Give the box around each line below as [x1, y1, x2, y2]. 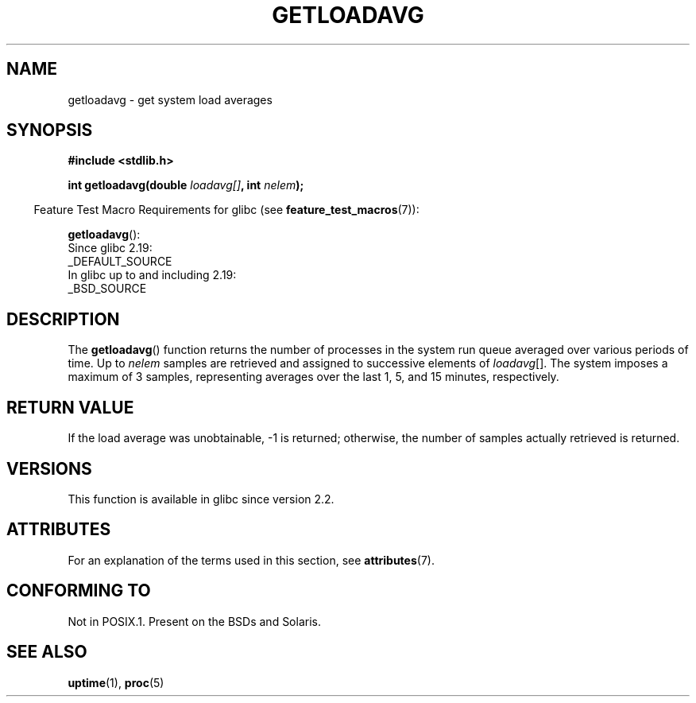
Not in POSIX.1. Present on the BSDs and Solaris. [68, 614, 321, 628]
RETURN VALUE [6, 397, 134, 418]
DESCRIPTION [6, 309, 120, 329]
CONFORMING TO [6, 581, 151, 601]
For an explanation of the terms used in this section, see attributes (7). [68, 553, 435, 567]
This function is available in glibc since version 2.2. [68, 491, 334, 506]
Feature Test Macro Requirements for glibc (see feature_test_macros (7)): [33, 203, 420, 217]
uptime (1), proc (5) [68, 675, 164, 689]
